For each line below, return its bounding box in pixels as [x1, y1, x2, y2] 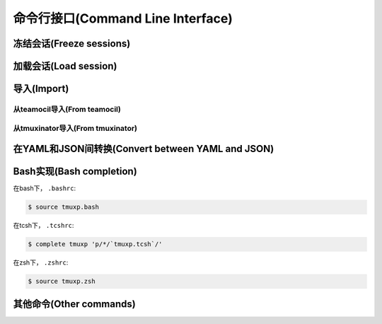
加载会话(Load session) [13, 60, 117, 72]
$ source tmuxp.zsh [28, 277, 95, 286]
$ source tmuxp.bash [28, 203, 99, 212]
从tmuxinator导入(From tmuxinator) [13, 123, 138, 133]
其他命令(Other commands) [13, 298, 136, 310]
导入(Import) [13, 83, 69, 95]
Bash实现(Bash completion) [13, 166, 137, 178]
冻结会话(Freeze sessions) [13, 37, 131, 50]
